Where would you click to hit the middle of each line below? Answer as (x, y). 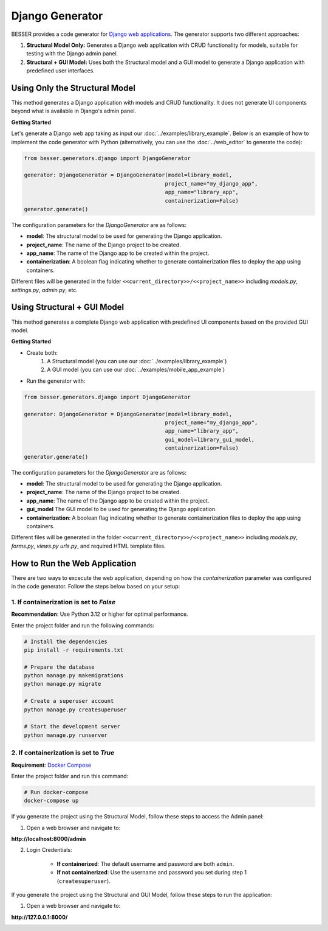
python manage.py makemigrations (74, 676)
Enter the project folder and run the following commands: (83, 625)
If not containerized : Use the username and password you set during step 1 (152, 873)
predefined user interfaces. (61, 71)
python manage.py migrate (63, 684)
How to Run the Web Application (74, 563)
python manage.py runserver (66, 735)
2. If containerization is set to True (63, 753)
